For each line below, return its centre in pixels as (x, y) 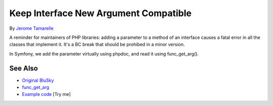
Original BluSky (38, 80)
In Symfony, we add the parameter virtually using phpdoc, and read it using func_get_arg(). (104, 54)
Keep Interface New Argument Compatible (100, 13)
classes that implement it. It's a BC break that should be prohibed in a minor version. (97, 44)
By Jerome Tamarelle (32, 28)
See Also (24, 68)
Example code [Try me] (46, 94)
